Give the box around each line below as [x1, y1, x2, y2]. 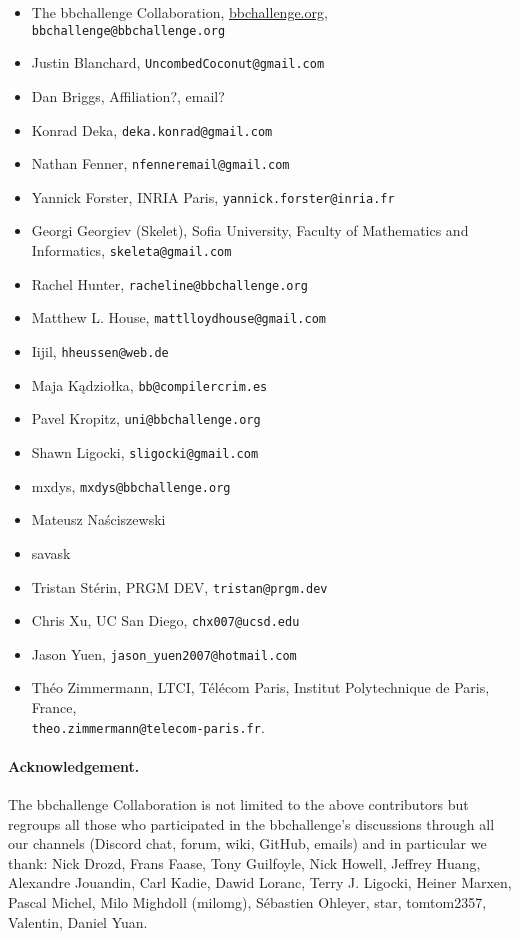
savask [31, 542, 71, 563]
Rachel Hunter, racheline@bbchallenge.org [31, 273, 308, 294]
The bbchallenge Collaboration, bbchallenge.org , [31, 2, 328, 22]
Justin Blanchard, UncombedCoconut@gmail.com [31, 52, 325, 73]
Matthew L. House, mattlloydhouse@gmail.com [31, 307, 326, 328]
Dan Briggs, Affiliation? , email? [31, 85, 225, 106]
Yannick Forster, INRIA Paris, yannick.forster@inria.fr [31, 186, 395, 207]
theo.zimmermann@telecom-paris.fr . [31, 716, 265, 737]
